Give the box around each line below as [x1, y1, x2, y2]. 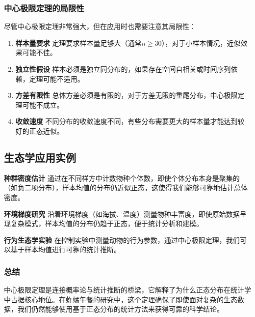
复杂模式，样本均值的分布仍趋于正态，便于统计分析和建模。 [10, 218, 203, 229]
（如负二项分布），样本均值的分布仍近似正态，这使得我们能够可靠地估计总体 [4, 182, 248, 193]
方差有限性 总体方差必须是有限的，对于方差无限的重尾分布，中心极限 [15, 90, 238, 100]
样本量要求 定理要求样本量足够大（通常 [15, 37, 142, 48]
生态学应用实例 [4, 149, 76, 165]
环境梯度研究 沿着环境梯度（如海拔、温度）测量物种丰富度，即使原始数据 [4, 208, 240, 219]
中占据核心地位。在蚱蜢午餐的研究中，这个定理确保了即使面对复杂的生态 [4, 294, 237, 304]
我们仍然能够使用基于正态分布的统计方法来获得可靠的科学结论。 [17, 304, 224, 314]
